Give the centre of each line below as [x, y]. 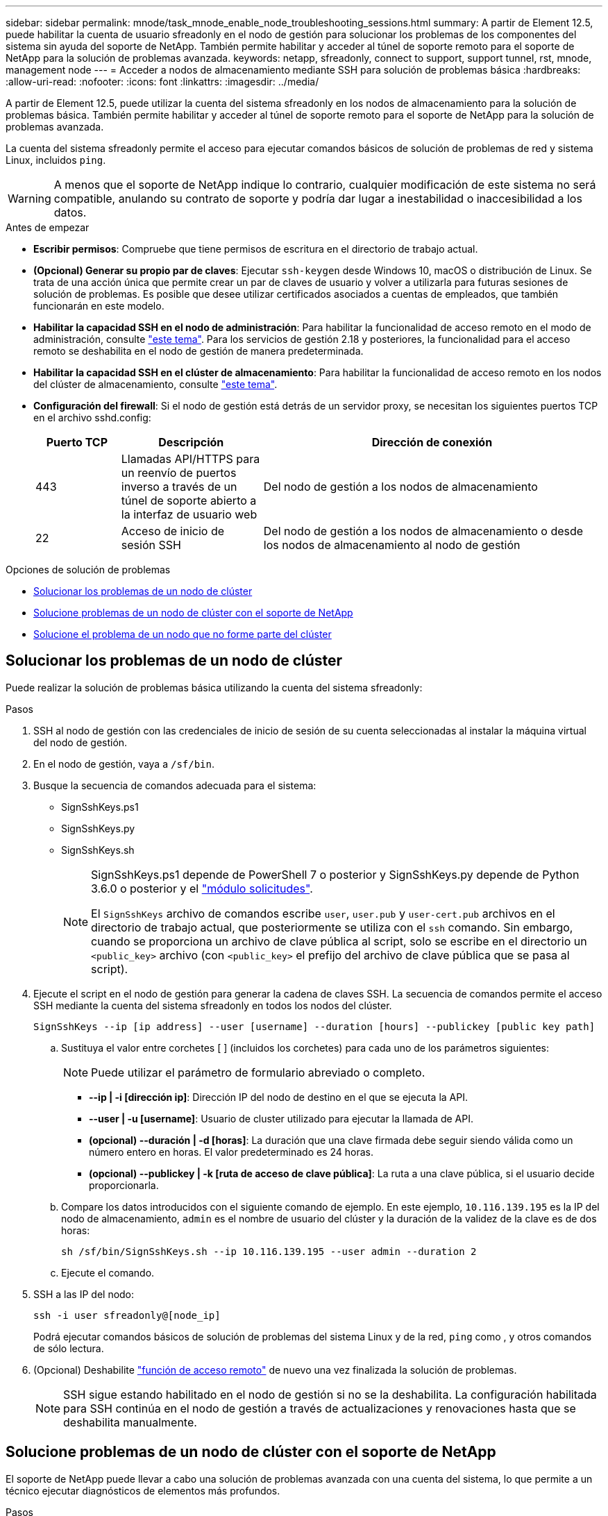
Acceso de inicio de [173, 531]
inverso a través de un [179, 487]
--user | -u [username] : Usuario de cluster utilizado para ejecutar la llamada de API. [281, 1118]
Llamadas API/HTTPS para [191, 459]
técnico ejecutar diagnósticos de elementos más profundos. [143, 1490]
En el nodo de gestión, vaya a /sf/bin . [124, 764]
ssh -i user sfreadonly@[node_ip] [127, 1315]
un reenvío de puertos [179, 473]
